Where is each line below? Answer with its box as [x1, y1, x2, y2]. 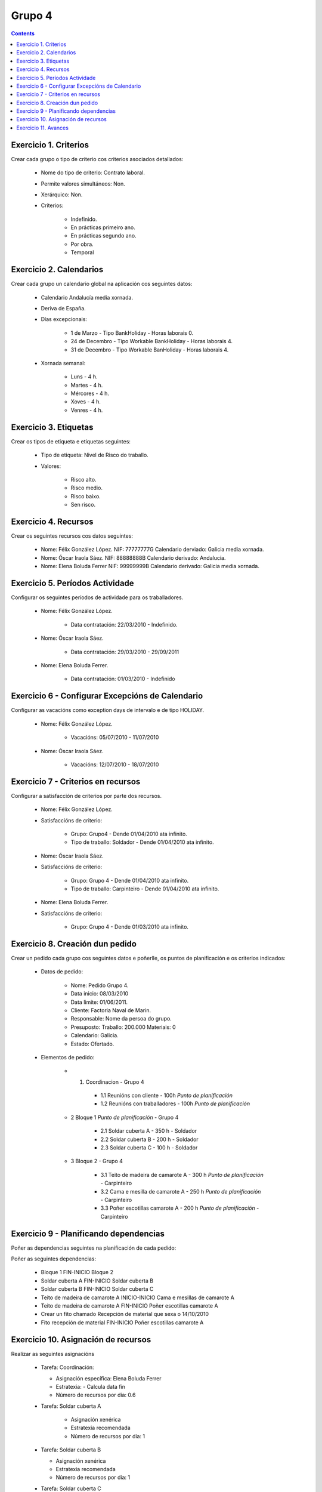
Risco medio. [70, 484, 103, 492]
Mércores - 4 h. [70, 390, 110, 397]
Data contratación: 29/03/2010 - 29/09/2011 [70, 648, 179, 655]
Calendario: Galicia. [70, 1032, 119, 1039]
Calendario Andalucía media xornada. [41, 294, 134, 301]
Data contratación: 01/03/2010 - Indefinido [70, 675, 175, 683]
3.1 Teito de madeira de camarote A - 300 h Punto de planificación [100, 1171, 264, 1178]
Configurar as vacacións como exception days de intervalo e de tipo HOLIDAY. [11, 707, 205, 714]
